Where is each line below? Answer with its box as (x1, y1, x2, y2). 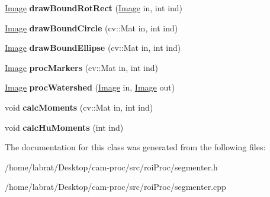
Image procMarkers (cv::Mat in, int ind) (5, 61, 158, 73)
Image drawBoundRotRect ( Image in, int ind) (5, 2, 183, 14)
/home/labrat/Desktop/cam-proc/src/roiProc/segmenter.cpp (5, 180, 226, 193)
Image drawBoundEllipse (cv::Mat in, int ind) (5, 41, 181, 54)
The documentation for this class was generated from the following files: (5, 141, 266, 153)
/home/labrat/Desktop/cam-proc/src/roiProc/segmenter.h (5, 160, 218, 173)
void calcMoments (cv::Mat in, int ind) (5, 101, 153, 113)
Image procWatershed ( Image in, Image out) (5, 81, 175, 93)
